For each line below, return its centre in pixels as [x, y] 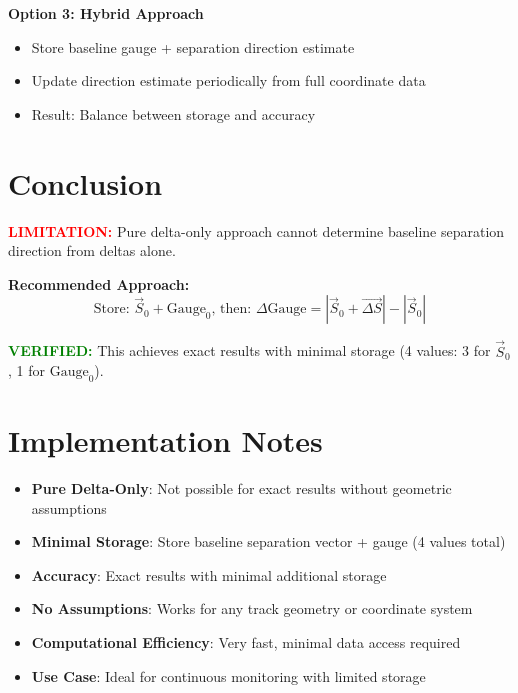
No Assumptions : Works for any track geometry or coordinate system [252, 608]
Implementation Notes [165, 440]
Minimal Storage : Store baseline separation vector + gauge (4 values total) [268, 541]
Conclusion [85, 182]
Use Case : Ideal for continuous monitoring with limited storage [228, 675]
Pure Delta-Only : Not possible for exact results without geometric [241, 488]
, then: [231, 309]
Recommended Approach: [99, 283]
